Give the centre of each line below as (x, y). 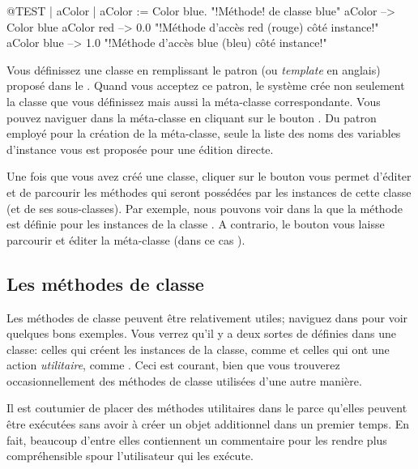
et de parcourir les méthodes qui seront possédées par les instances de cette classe (209, 192)
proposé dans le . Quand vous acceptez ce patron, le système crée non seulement (206, 85)
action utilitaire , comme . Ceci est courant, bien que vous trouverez (173, 365)
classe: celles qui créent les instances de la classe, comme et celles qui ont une (198, 349)
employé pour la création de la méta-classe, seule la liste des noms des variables (204, 133)
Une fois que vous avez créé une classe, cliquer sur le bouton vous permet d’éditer (209, 176)
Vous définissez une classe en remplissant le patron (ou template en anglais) (194, 69)
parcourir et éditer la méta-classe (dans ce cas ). (126, 239)
